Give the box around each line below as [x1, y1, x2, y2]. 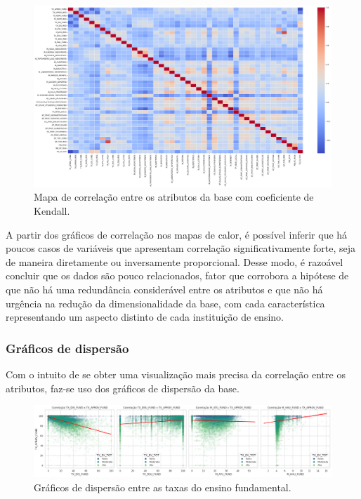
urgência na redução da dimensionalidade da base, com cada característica [6, 295, 325, 310]
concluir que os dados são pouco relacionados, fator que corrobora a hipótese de [6, 268, 349, 283]
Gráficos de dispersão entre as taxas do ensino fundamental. [34, 479, 291, 494]
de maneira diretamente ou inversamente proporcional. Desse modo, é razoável [6, 254, 343, 269]
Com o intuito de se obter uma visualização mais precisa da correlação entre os [6, 366, 346, 381]
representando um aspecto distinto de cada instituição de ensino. [6, 310, 284, 324]
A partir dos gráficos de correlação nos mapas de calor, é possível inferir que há [6, 227, 348, 241]
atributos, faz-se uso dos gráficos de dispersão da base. [6, 380, 239, 395]
